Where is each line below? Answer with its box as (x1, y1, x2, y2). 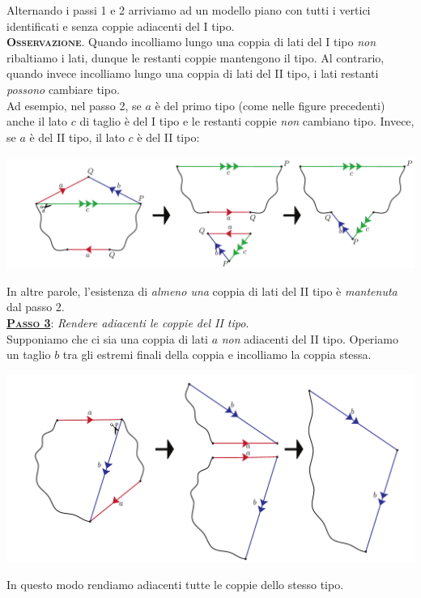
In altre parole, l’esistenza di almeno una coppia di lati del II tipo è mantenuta (6, 282, 398, 299)
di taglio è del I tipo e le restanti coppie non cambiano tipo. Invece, (79, 113, 415, 130)
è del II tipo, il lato (29, 128, 125, 145)
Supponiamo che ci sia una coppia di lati (6, 330, 208, 347)
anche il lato (6, 113, 68, 130)
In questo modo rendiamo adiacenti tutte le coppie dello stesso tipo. (6, 576, 344, 593)
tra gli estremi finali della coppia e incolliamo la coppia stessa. (62, 346, 372, 363)
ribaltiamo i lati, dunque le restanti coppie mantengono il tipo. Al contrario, (6, 49, 385, 66)
